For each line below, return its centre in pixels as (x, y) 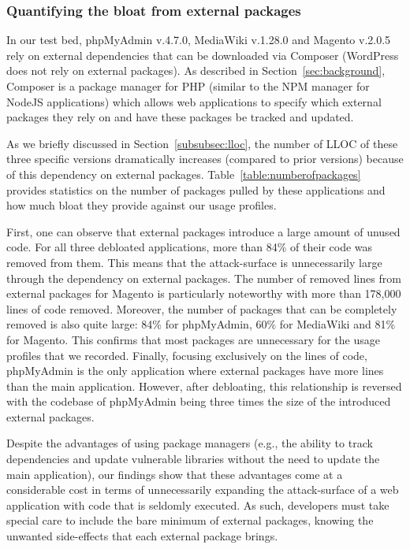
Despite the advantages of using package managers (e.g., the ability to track (190, 443)
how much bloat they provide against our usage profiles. (142, 205)
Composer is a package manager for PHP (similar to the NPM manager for (188, 86)
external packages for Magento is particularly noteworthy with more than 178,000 (204, 293)
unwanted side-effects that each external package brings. (142, 536)
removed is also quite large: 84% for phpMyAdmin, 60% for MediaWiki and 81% (201, 324)
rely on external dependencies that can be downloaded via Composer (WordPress (203, 55)
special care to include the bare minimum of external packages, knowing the (190, 520)
